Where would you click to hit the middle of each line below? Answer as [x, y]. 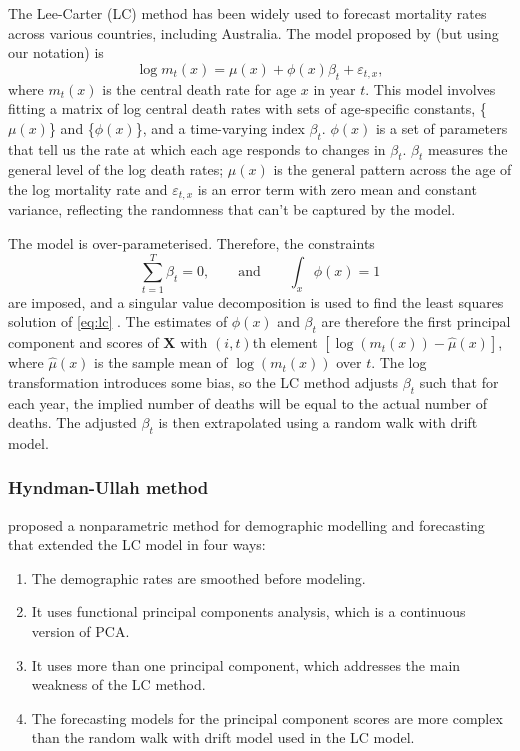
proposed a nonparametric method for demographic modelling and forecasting [246, 524]
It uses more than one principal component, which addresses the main [246, 664]
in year [334, 88]
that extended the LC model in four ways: [137, 544]
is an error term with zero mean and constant [337, 188]
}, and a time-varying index [220, 127]
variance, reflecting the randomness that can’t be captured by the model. [232, 209]
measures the [467, 148]
